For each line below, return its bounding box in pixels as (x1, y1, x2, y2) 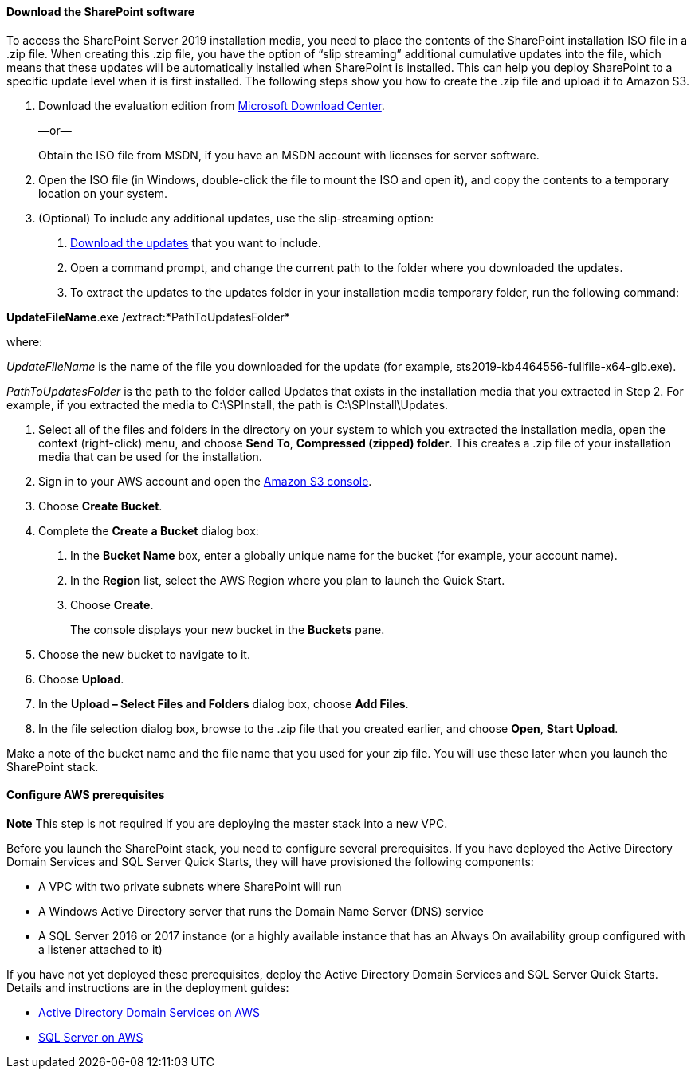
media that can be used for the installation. (38, 449, 262, 463)
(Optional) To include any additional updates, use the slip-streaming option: (38, 211, 434, 225)
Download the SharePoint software (6, 5, 195, 18)
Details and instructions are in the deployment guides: (6, 980, 289, 994)
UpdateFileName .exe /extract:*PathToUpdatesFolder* (6, 309, 290, 324)
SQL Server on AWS (38, 1030, 143, 1044)
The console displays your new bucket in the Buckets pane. (70, 622, 385, 636)
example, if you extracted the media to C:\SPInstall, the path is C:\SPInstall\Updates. (6, 397, 449, 411)
